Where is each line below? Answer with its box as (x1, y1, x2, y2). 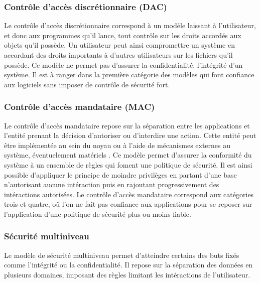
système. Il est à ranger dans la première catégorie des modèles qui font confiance (4, 69, 254, 80)
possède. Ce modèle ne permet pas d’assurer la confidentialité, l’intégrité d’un (4, 59, 243, 70)
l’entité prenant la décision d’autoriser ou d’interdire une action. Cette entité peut (4, 130, 256, 140)
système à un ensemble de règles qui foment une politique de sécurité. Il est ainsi (4, 159, 252, 170)
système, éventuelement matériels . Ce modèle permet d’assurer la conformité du (4, 150, 252, 160)
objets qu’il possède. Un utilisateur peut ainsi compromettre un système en (4, 40, 235, 50)
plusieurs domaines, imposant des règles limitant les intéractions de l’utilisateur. (4, 269, 250, 279)
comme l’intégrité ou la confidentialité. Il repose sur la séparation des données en (4, 259, 253, 270)
